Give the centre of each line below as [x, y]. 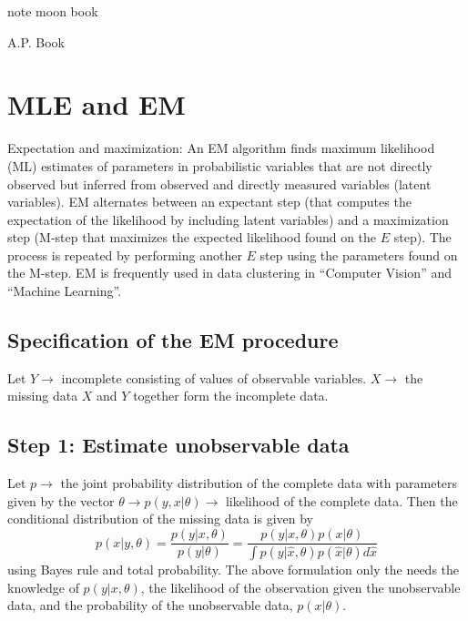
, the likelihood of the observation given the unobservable [300, 587]
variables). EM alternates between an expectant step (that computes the [209, 202]
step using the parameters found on [359, 255]
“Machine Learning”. [65, 291]
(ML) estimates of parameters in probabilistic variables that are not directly [220, 165]
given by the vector [61, 500]
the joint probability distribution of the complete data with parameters [259, 483]
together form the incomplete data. [231, 396]
